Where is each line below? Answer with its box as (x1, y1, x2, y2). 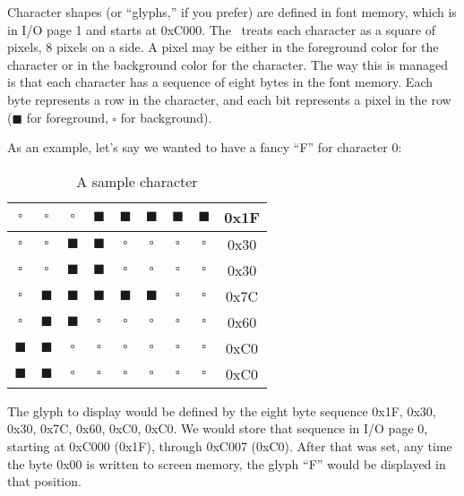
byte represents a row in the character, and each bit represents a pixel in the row (7, 90, 451, 108)
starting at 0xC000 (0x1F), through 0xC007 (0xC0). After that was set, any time (7, 436, 452, 455)
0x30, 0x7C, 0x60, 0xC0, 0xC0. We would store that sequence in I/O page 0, (7, 419, 428, 438)
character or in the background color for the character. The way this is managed (7, 55, 448, 73)
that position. (7, 472, 82, 491)
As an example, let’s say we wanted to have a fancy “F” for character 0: (7, 138, 402, 157)
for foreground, (26, 107, 108, 126)
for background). (120, 107, 212, 126)
